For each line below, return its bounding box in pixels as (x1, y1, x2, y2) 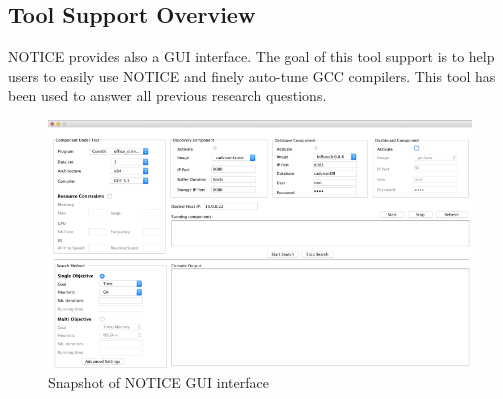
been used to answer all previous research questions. (8, 85, 327, 106)
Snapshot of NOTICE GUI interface (48, 371, 269, 392)
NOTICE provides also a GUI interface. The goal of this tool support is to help (8, 46, 495, 67)
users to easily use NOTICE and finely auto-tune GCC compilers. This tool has (8, 65, 496, 86)
